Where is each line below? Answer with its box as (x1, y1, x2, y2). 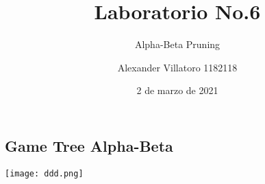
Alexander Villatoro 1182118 (117, 60, 238, 74)
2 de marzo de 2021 (136, 83, 218, 97)
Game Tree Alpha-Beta (5, 135, 173, 156)
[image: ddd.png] (5, 168, 84, 179)
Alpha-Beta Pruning (134, 37, 220, 51)
